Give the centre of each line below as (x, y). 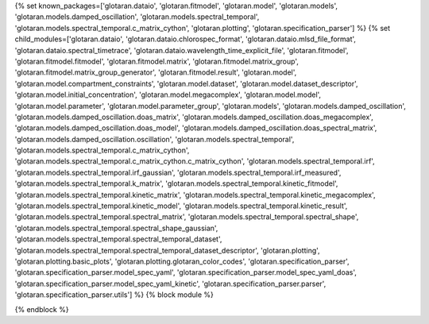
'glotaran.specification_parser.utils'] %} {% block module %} (114, 295)
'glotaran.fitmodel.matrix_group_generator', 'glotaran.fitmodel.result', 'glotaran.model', (156, 72)
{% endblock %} (42, 309)
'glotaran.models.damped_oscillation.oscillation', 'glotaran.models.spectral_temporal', (155, 139)
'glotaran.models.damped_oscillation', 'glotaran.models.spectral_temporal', (137, 17)
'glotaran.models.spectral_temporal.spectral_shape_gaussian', (116, 228)
